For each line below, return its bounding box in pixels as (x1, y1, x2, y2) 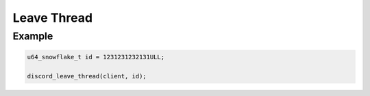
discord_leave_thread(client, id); (27, 72, 147, 80)
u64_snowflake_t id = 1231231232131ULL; (27, 53, 164, 61)
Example (12, 30, 53, 42)
